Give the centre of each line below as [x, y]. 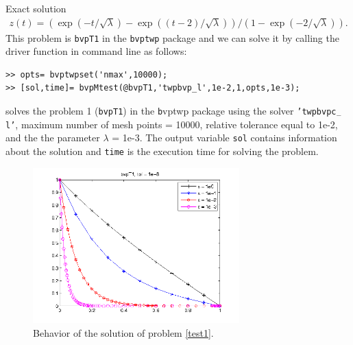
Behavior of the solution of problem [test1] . [123, 333]
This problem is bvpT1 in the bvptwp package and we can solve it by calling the [172, 37]
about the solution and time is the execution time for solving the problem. [162, 151]
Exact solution [36, 8]
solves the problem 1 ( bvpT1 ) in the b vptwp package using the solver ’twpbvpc [171, 111]
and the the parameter [53, 138]
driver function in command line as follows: [96, 51]
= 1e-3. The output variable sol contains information [224, 138]
